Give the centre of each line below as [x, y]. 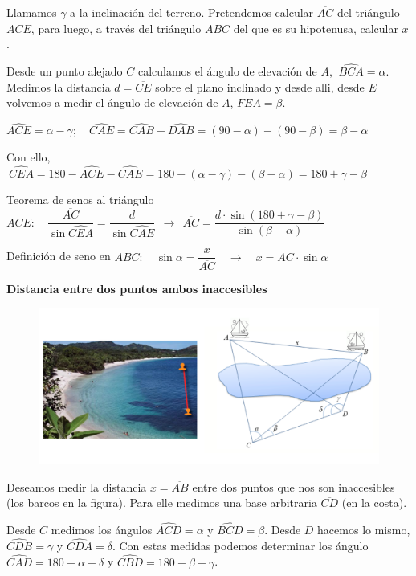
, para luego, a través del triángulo [116, 28]
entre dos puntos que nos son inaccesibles [294, 486]
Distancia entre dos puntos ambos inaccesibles [137, 289]
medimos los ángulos [102, 530]
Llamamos [32, 12]
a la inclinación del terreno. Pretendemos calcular [192, 12]
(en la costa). [374, 502]
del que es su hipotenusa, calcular [316, 28]
